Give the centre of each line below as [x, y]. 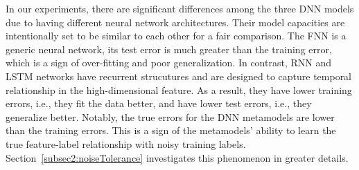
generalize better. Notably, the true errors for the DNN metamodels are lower [170, 116]
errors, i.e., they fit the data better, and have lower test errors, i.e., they [159, 103]
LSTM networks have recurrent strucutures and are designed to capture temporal [179, 76]
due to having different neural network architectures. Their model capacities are [175, 22]
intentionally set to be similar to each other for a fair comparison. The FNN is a [176, 36]
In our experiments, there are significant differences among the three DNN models [180, 8]
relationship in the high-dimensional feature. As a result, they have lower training [179, 89]
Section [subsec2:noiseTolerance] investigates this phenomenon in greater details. [177, 157]
